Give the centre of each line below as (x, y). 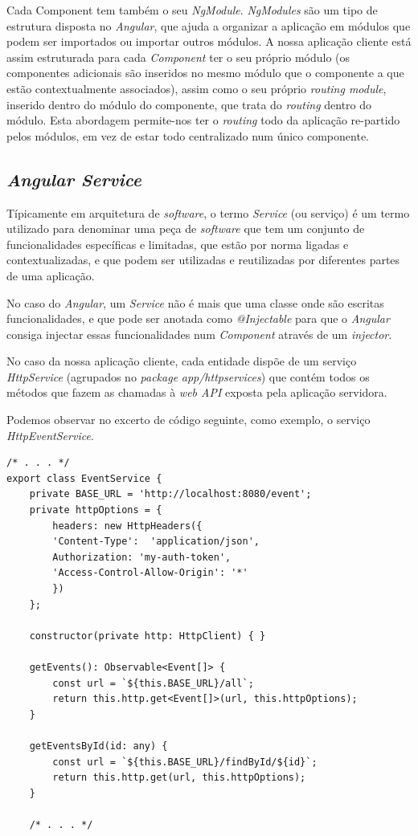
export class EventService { (84, 478)
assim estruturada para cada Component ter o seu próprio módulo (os (178, 57)
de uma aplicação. (51, 275)
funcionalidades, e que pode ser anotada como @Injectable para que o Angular (198, 318)
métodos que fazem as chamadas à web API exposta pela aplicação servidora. (197, 392)
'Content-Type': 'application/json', (156, 542)
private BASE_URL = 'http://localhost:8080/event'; (170, 494)
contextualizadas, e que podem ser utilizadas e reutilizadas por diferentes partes (203, 260)
